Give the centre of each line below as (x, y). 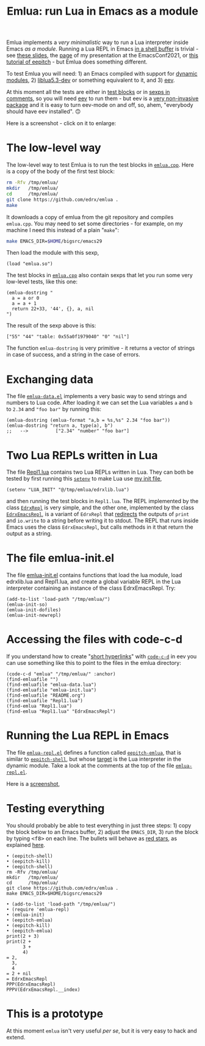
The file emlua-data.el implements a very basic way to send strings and (97, 396)
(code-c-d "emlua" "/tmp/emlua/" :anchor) (61, 674)
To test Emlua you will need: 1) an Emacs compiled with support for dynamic (102, 74)
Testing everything (56, 809)
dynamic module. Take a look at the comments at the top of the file (90, 766)
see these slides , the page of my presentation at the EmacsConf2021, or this (102, 56)
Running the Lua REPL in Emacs (88, 735)
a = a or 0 (26, 298)
